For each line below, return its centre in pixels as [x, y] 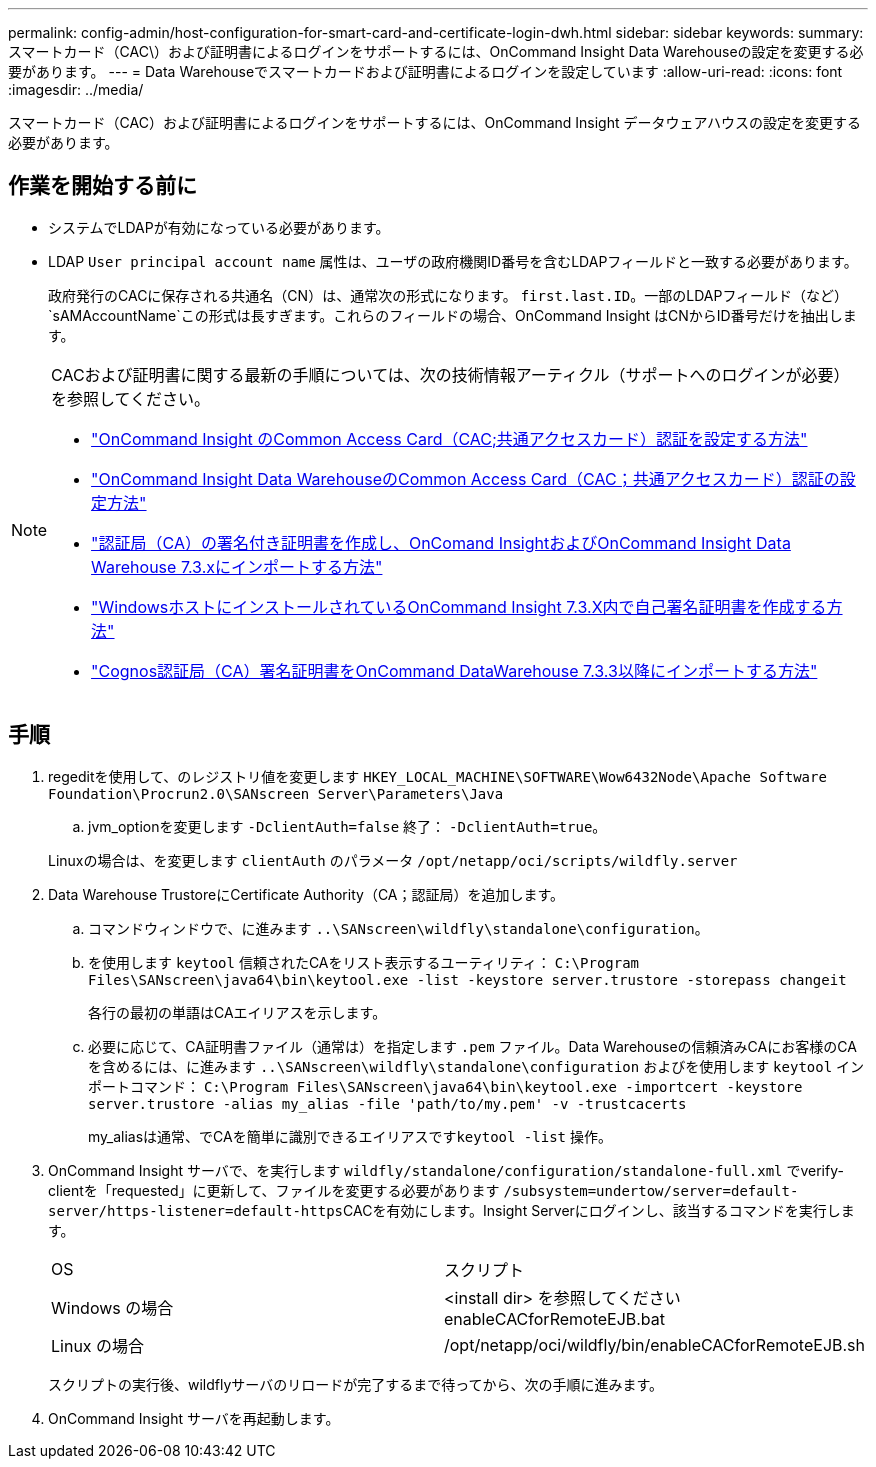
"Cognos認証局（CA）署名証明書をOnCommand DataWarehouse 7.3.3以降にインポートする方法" [454, 670]
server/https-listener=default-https [196, 1210]
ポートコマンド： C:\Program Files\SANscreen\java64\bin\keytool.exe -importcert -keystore [445, 1086]
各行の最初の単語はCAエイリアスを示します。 [237, 1012]
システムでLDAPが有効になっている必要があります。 [219, 227]
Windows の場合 [112, 1307]
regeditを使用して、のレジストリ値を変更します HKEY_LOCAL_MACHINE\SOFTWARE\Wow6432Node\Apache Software [437, 776]
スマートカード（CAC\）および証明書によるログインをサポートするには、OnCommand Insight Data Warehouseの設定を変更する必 [436, 51]
